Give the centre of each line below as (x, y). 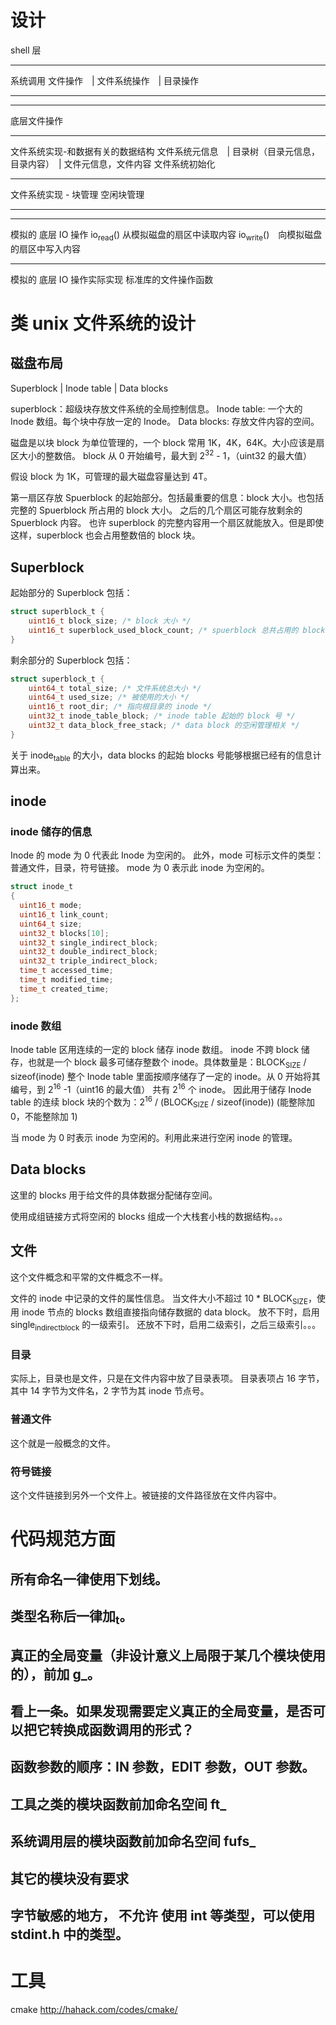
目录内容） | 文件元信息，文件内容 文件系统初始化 (113, 163)
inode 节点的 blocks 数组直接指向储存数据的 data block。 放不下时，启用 (170, 1312)
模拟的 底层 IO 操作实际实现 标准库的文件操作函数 (112, 279)
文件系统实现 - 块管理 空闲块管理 (77, 194)
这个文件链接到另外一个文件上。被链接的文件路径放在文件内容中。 (146, 1495)
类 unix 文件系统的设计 (103, 323)
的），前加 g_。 (55, 1674)
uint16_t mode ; (51, 906)
